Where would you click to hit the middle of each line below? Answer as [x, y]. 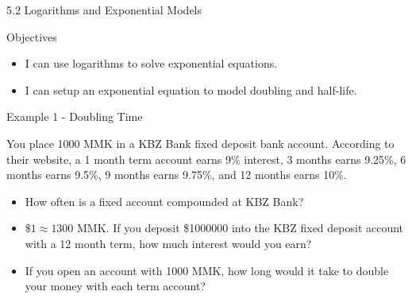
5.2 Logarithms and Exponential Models [104, 10]
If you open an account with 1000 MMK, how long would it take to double [207, 270]
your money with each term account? [115, 286]
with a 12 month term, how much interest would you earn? [168, 243]
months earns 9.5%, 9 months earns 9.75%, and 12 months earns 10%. [177, 175]
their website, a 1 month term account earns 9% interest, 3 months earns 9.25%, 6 [206, 159]
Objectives [32, 36]
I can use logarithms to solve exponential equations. [151, 63]
